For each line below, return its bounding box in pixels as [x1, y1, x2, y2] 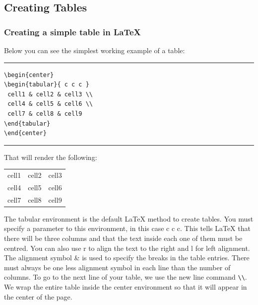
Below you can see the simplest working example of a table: [4, 45, 185, 55]
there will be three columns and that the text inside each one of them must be [4, 233, 243, 243]
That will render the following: [4, 152, 97, 162]
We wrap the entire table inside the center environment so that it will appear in [4, 282, 247, 292]
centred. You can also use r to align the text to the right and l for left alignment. [4, 242, 250, 253]
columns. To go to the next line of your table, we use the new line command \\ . [4, 272, 247, 282]
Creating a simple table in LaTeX [4, 25, 141, 38]
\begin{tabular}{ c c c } [4, 81, 89, 88]
